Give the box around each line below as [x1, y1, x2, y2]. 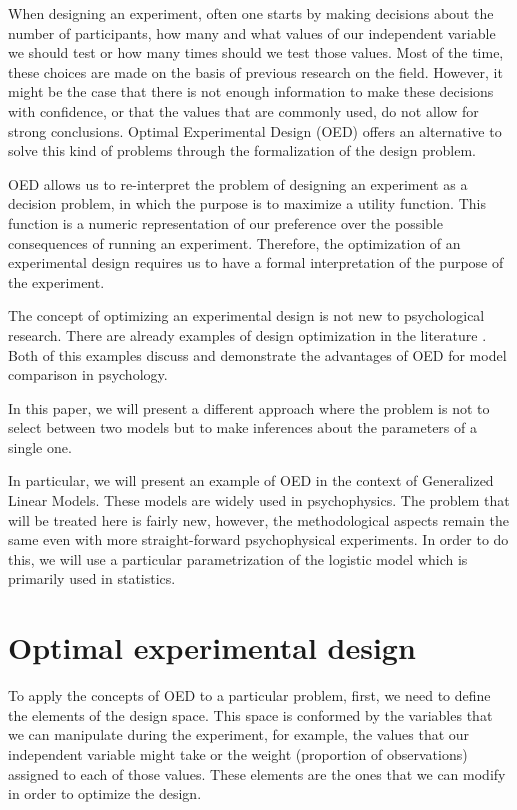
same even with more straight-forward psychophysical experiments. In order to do [8, 529, 509, 550]
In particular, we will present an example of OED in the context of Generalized [8, 470, 494, 491]
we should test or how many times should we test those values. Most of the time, [8, 42, 504, 63]
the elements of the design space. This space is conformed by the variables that [8, 704, 493, 725]
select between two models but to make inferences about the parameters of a [8, 417, 477, 438]
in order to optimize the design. [8, 783, 202, 804]
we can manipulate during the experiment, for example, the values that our [8, 724, 470, 745]
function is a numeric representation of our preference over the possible [8, 212, 443, 233]
